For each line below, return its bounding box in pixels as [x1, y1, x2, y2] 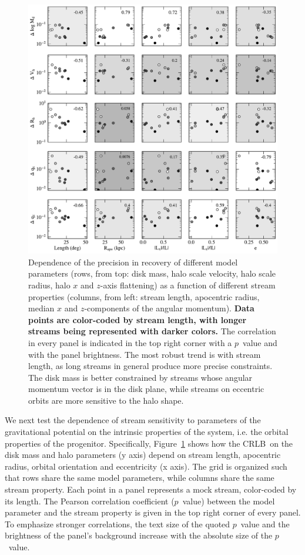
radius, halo [28, 278, 71, 291]
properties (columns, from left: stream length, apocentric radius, [28, 290, 260, 303]
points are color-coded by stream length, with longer [28, 313, 247, 325]
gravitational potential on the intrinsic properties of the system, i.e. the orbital [5, 426, 289, 438]
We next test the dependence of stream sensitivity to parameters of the [5, 414, 261, 426]
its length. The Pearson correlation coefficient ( [5, 494, 175, 507]
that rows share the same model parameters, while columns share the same [5, 471, 274, 484]
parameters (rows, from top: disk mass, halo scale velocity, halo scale [28, 267, 276, 280]
